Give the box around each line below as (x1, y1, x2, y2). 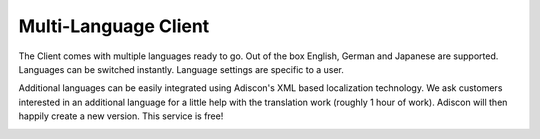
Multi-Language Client (18, 15, 210, 37)
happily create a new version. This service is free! (18, 110, 224, 122)
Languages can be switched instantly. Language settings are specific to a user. (18, 63, 345, 75)
